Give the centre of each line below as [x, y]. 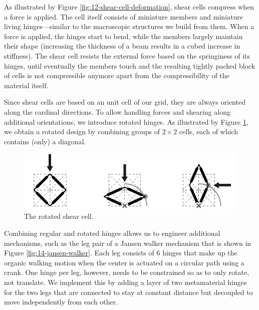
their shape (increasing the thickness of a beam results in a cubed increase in [122, 46]
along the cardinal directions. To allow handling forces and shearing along [117, 111]
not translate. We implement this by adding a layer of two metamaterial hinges [125, 282]
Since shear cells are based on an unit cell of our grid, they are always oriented [125, 102]
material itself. [26, 85]
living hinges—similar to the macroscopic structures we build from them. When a [129, 26]
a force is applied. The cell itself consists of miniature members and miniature [123, 16]
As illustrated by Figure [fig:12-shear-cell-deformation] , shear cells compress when [129, 7]
